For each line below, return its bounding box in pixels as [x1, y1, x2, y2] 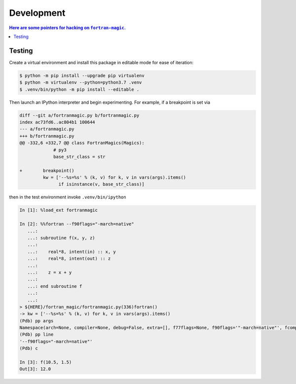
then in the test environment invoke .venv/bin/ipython [9, 194, 126, 200]
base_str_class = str [53, 154, 106, 159]
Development [9, 7, 66, 18]
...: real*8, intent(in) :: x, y [27, 249, 116, 254]
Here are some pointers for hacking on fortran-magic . [9, 25, 126, 31]
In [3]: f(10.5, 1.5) [19, 359, 72, 365]
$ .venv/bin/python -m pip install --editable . [19, 86, 140, 92]
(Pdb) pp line [19, 332, 54, 338]
